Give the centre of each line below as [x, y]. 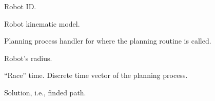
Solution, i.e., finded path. [45, 92]
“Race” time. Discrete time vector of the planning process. [96, 75]
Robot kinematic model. [42, 23]
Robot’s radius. [28, 58]
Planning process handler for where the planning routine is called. [108, 41]
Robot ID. [20, 6]
